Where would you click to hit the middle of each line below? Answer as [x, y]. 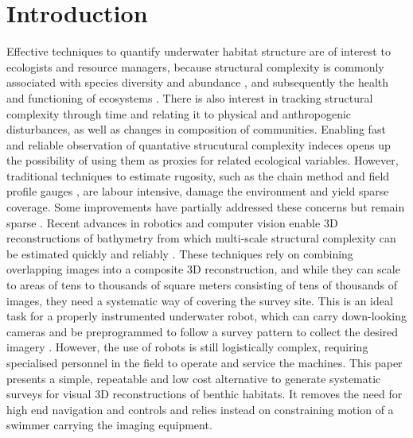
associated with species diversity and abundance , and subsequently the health [198, 82]
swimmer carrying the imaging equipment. [109, 425]
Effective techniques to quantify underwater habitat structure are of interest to [199, 51]
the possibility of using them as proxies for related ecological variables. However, [203, 160]
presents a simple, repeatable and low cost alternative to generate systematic [194, 378]
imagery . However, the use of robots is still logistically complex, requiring [187, 347]
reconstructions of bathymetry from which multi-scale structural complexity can [201, 238]
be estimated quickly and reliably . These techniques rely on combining [180, 253]
